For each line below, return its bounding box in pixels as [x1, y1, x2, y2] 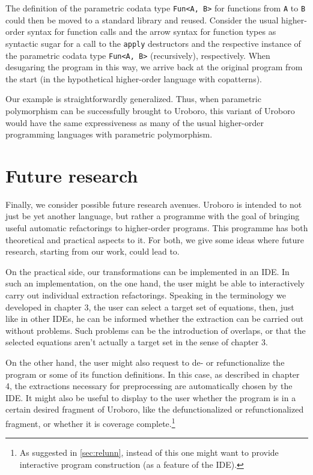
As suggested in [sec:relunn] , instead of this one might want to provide [19, 446, 279, 459]
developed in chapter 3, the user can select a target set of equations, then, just [5, 300, 294, 313]
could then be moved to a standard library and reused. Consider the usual [5, 13, 279, 26]
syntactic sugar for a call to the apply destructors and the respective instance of [5, 37, 301, 49]
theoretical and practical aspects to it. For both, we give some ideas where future [5, 233, 304, 246]
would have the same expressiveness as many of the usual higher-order [5, 116, 264, 129]
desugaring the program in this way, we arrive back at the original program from [5, 61, 303, 73]
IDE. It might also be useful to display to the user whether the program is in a [5, 391, 296, 404]
